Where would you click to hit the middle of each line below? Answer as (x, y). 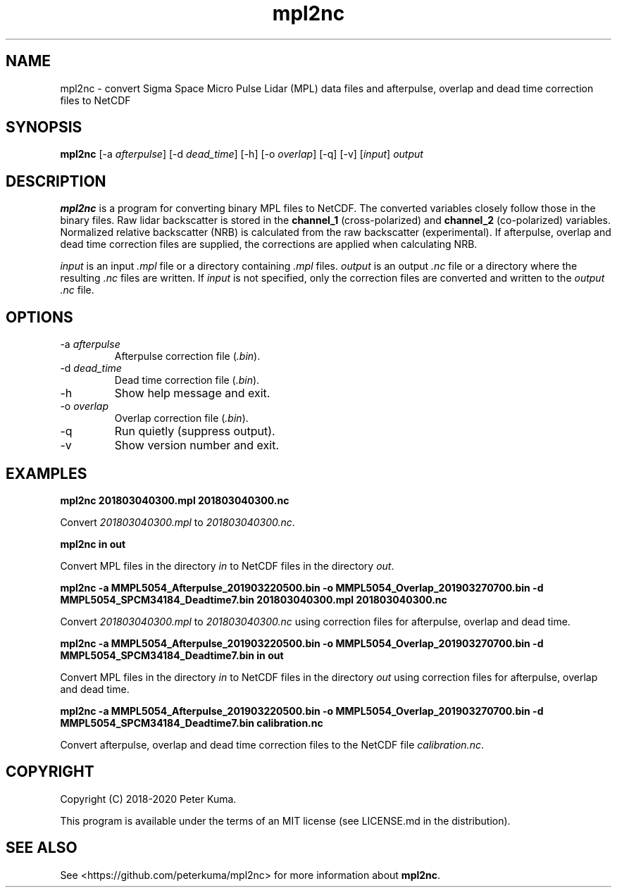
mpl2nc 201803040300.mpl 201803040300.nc (175, 500)
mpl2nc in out (93, 544)
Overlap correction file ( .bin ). (181, 418)
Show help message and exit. (192, 393)
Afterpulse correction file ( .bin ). (187, 356)
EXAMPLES (46, 473)
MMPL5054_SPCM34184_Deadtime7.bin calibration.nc (192, 723)
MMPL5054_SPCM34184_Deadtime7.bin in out (172, 655)
